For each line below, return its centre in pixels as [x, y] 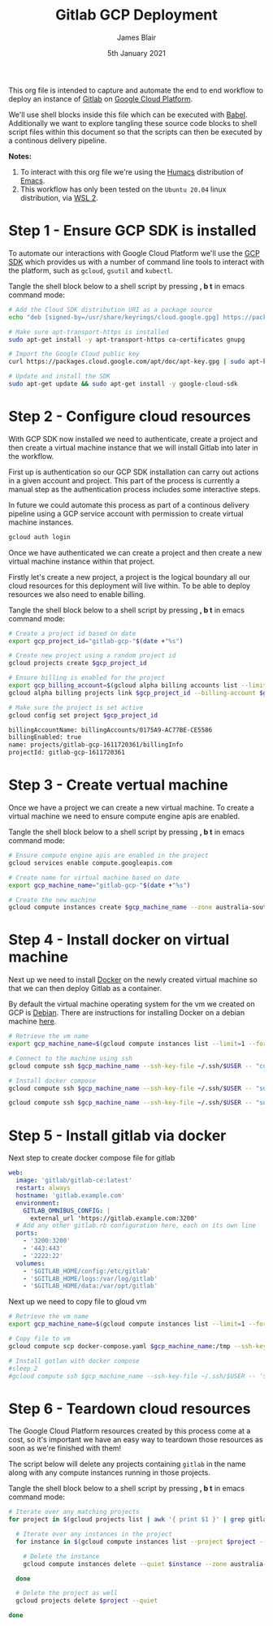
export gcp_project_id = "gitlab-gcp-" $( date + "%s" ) [96, 641]
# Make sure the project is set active [76, 707]
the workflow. [31, 456]
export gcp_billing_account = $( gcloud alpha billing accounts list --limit [138, 685]
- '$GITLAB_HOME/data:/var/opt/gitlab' [91, 1286]
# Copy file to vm [39, 1338]
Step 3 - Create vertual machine [119, 785]
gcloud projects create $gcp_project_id [78, 664]
